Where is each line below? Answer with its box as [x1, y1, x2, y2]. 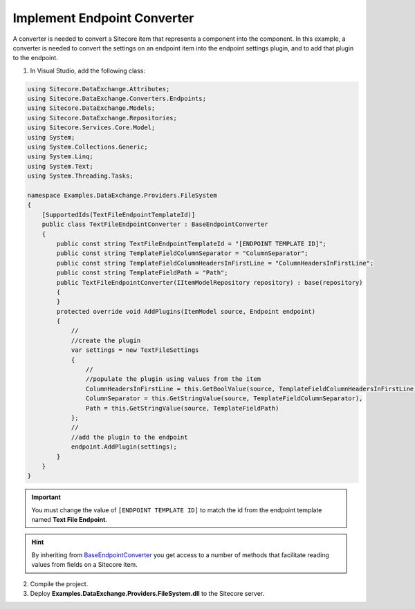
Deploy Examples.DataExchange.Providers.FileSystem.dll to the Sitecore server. [30, 590, 265, 598]
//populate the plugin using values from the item [85, 375, 261, 383]
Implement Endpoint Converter [12, 10, 194, 26]
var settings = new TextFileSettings [71, 346, 199, 354]
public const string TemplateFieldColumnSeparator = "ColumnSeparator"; [56, 250, 308, 257]
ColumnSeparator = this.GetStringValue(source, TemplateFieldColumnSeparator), [85, 395, 363, 402]
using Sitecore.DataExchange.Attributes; [27, 85, 170, 93]
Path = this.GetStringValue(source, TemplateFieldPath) [85, 404, 279, 412]
